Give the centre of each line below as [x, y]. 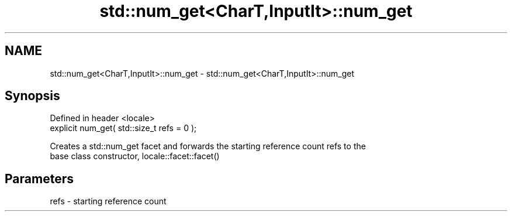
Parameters [39, 179]
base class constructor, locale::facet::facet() [135, 156]
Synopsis [32, 96]
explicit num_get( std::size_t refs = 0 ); [123, 128]
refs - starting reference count [108, 201]
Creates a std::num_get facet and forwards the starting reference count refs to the [208, 146]
